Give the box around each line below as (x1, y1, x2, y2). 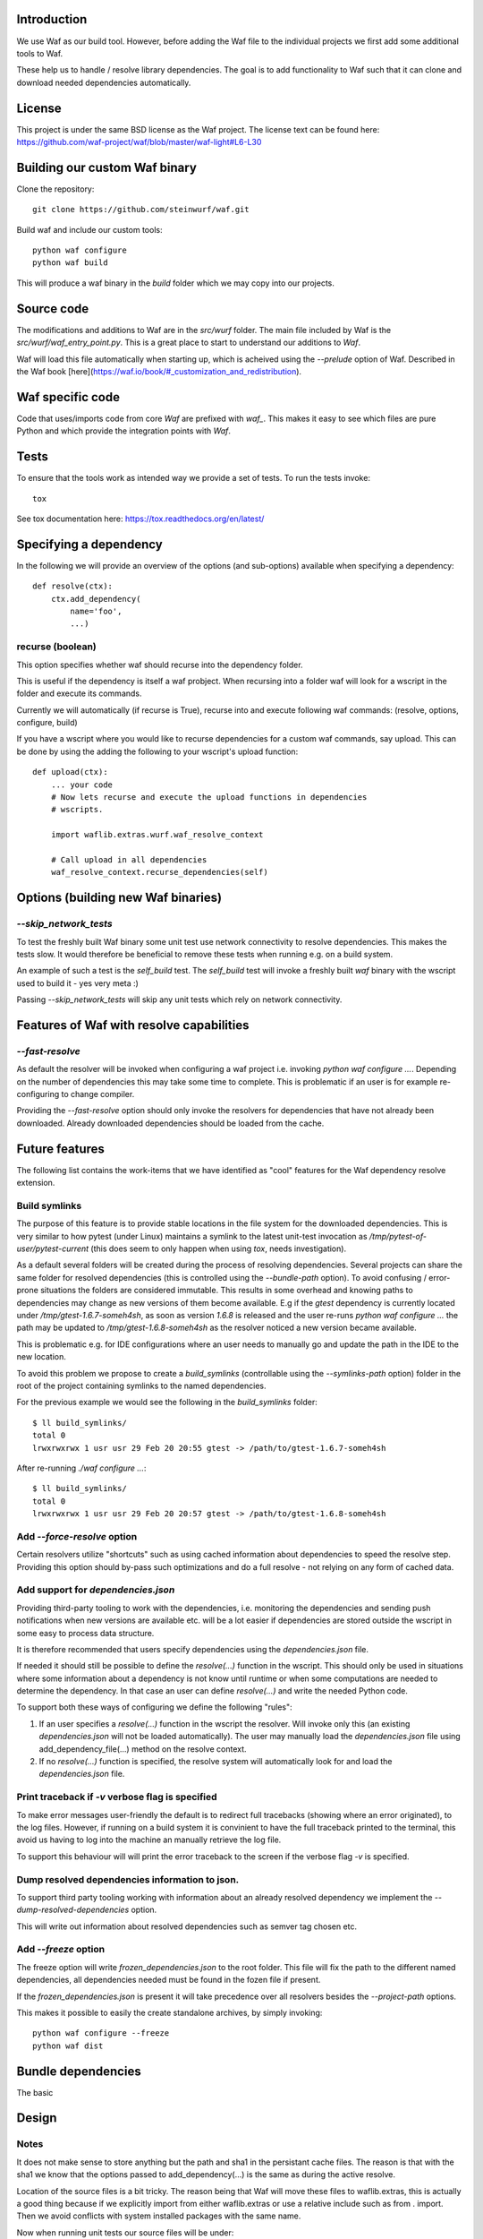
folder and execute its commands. (16, 688, 142, 699)
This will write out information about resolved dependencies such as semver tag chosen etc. (16, 1921, 358, 1932)
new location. (16, 1351, 67, 1362)
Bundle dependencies (16, 2063, 142, 2079)
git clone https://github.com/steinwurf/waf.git (32, 204, 250, 215)
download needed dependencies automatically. (16, 77, 191, 88)
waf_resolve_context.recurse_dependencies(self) (50, 867, 268, 878)
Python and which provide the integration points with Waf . (16, 425, 232, 436)
